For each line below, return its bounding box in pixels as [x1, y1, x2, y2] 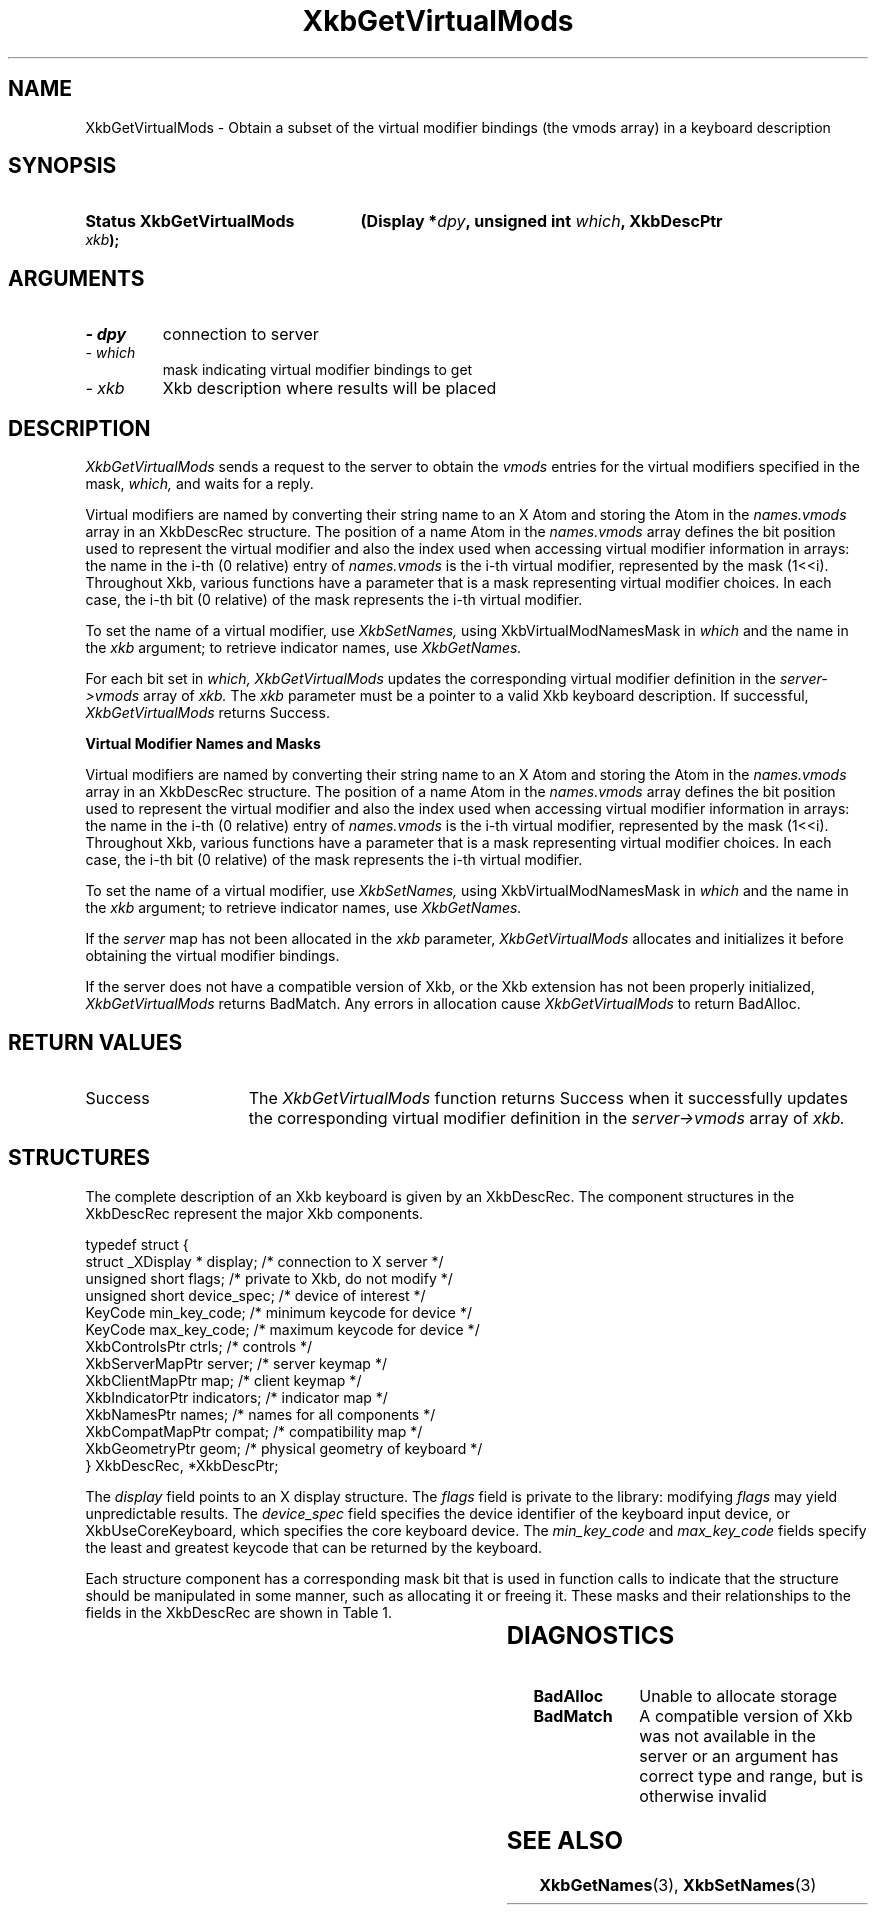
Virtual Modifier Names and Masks [85, 735, 321, 753]
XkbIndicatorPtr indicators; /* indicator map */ [85, 1388, 388, 1406]
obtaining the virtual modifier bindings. [85, 947, 340, 965]
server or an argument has [639, 1745, 839, 1766]
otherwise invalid [639, 1785, 767, 1806]
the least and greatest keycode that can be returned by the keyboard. [85, 1538, 543, 1556]
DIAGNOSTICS [506, 1620, 675, 1650]
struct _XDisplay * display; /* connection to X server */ [85, 1252, 444, 1270]
